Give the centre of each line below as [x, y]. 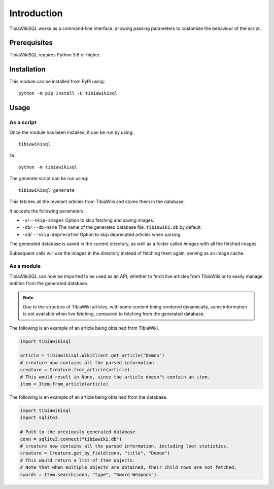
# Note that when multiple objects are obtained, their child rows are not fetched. [128, 467]
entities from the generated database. [49, 284]
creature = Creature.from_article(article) [75, 370]
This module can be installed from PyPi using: [57, 82]
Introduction [36, 13]
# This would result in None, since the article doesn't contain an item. [115, 377]
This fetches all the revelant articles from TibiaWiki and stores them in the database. [97, 202]
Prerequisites [31, 43]
